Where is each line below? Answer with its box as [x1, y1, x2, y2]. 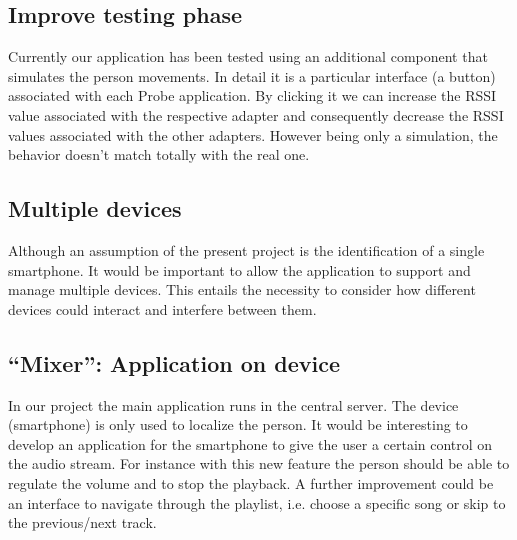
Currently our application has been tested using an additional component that [8, 46, 488, 67]
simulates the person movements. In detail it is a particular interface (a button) [8, 65, 496, 86]
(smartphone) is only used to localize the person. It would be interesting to [8, 414, 468, 435]
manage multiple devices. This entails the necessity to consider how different [8, 279, 476, 300]
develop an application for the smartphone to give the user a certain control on [8, 433, 493, 454]
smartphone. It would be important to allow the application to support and [8, 259, 471, 280]
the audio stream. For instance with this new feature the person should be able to [8, 453, 510, 474]
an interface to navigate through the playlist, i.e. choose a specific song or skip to [8, 492, 506, 513]
